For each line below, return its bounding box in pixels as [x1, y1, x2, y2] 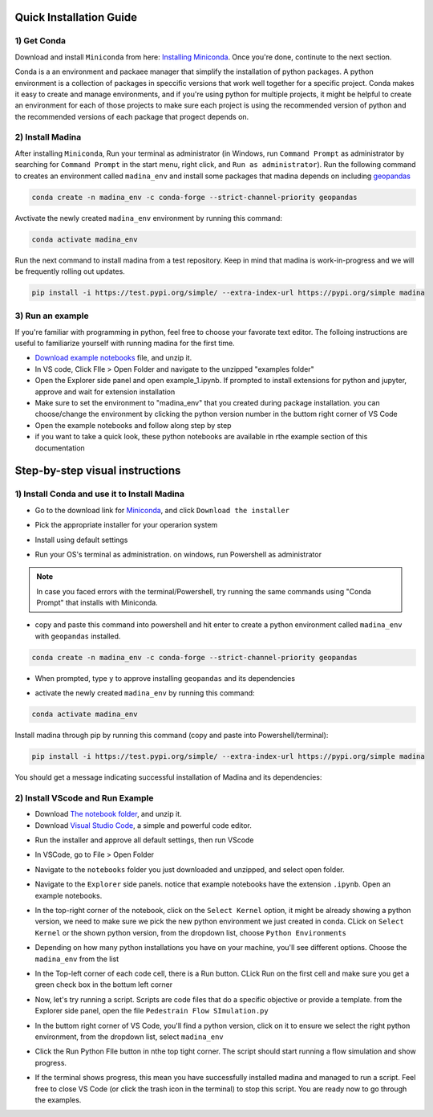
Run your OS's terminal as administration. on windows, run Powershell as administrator [34, 549, 322, 559]
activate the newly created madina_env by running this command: [34, 688, 256, 698]
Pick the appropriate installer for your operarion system [34, 520, 218, 530]
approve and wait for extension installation [34, 386, 176, 397]
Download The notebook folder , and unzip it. [34, 809, 182, 819]
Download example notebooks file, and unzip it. [34, 353, 192, 363]
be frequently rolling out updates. [14, 266, 126, 276]
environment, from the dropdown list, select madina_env [34, 1032, 224, 1042]
